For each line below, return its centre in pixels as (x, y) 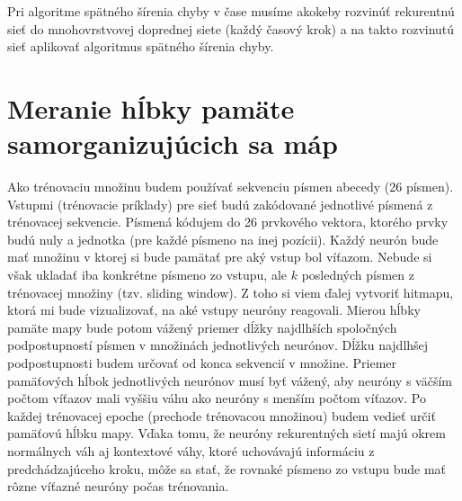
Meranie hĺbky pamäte (151, 107)
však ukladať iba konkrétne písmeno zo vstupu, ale (147, 275)
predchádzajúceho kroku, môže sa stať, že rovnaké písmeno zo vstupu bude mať (227, 468)
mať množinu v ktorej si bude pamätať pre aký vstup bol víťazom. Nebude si (220, 257)
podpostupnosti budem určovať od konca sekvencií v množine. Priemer (202, 363)
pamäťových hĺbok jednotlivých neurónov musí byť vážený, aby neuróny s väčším (230, 380)
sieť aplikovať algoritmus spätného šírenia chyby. (141, 46)
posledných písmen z (358, 275)
